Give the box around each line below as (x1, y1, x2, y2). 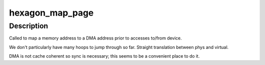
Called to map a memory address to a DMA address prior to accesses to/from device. (9, 35, 182, 41)
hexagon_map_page (9, 7, 94, 18)
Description (9, 22, 49, 30)
